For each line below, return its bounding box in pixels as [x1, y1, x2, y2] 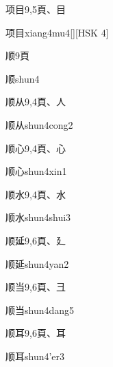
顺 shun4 [5, 71, 40, 85]
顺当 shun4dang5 [5, 302, 75, 317]
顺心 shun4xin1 [5, 164, 67, 178]
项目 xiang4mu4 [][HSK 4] [5, 25, 109, 39]
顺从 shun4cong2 [5, 117, 73, 132]
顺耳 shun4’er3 [5, 348, 65, 363]
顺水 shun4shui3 [5, 210, 71, 224]
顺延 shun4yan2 [5, 256, 69, 271]
